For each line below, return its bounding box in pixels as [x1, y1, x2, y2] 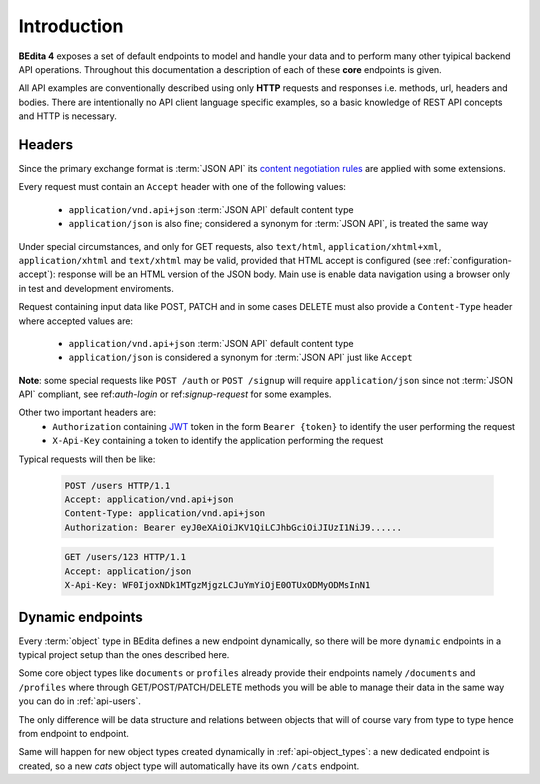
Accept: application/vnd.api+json [64, 494, 234, 505]
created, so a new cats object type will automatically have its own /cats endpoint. [18, 760, 360, 772]
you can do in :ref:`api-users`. [18, 695, 142, 707]
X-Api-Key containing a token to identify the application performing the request [52, 435, 384, 447]
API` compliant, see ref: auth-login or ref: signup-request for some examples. [18, 388, 332, 400]
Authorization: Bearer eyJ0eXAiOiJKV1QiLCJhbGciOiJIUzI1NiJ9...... [64, 521, 403, 533]
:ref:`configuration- [433, 254, 512, 266]
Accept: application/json [64, 565, 192, 577]
